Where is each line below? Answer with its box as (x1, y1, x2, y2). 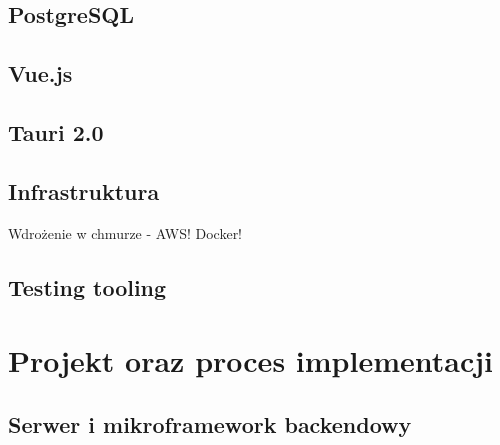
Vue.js (8, 58, 73, 89)
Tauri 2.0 (8, 116, 104, 147)
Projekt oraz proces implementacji (8, 340, 493, 381)
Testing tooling (8, 271, 167, 302)
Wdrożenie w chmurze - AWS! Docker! (8, 222, 243, 243)
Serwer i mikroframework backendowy (8, 408, 412, 439)
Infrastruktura (8, 175, 160, 206)
